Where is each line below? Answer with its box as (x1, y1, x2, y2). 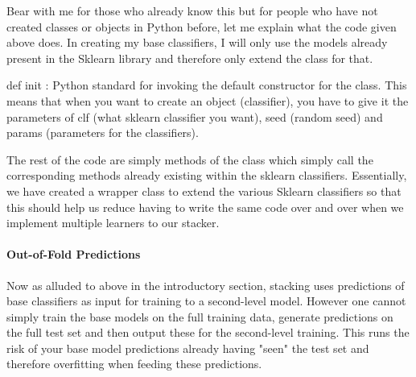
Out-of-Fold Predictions (6, 246, 141, 263)
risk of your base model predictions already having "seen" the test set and (6, 339, 369, 356)
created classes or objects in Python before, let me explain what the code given (6, 18, 397, 35)
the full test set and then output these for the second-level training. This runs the (6, 324, 410, 341)
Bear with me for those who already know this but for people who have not (6, 2, 378, 19)
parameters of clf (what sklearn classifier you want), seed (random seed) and (6, 108, 383, 125)
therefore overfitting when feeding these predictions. (6, 355, 262, 372)
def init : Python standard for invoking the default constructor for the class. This (6, 77, 407, 93)
